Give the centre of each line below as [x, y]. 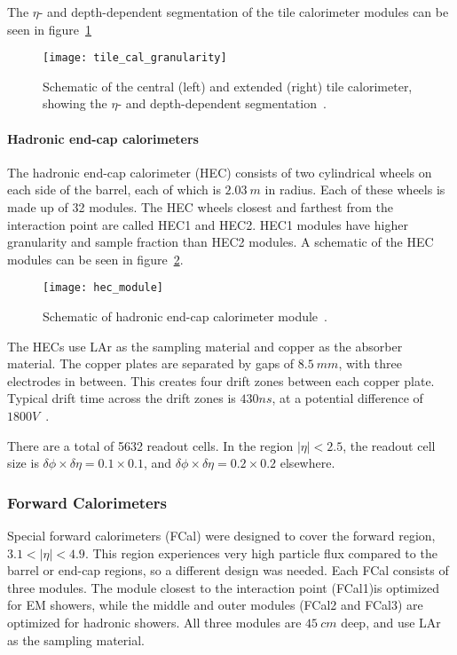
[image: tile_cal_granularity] [135, 58]
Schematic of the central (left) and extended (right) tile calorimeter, [228, 86]
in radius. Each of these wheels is [355, 189]
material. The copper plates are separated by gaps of [151, 363]
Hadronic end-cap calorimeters [103, 138]
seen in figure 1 [50, 29]
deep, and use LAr [391, 622]
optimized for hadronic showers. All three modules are [154, 622]
